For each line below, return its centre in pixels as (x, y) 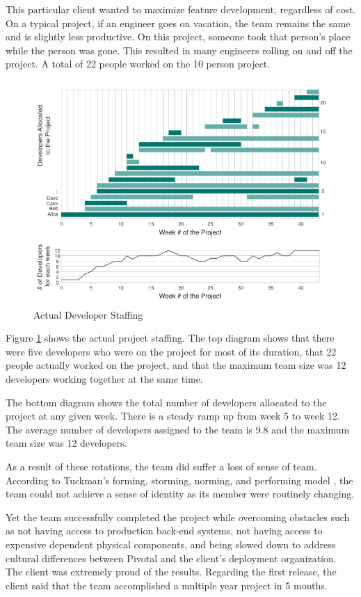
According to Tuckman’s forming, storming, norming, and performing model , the (179, 480)
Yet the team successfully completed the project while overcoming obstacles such (178, 517)
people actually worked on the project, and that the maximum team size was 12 (176, 365)
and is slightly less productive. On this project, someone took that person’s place (178, 37)
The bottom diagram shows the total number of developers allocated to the (166, 402)
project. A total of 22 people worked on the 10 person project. (138, 64)
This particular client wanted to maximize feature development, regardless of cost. (181, 9)
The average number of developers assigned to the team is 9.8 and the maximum (178, 429)
